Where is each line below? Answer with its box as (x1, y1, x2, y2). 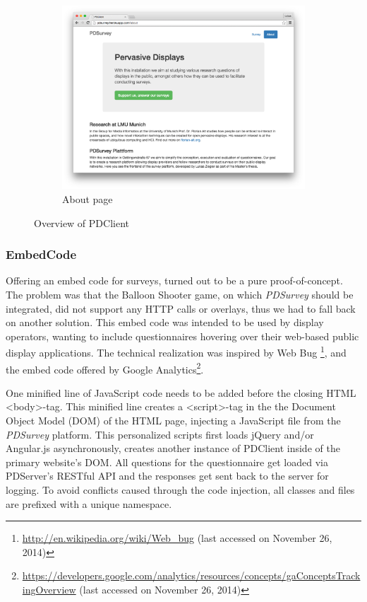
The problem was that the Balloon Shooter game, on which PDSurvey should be (6, 286, 354, 301)
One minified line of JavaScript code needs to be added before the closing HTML (6, 385, 356, 400)
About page (62, 191, 113, 206)
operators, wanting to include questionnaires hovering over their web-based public (6, 328, 359, 343)
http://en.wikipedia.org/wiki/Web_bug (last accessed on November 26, (22, 531, 332, 545)
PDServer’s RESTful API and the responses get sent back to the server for (6, 468, 329, 483)
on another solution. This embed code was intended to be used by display (6, 315, 324, 330)
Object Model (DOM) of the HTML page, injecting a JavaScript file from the (6, 413, 341, 427)
